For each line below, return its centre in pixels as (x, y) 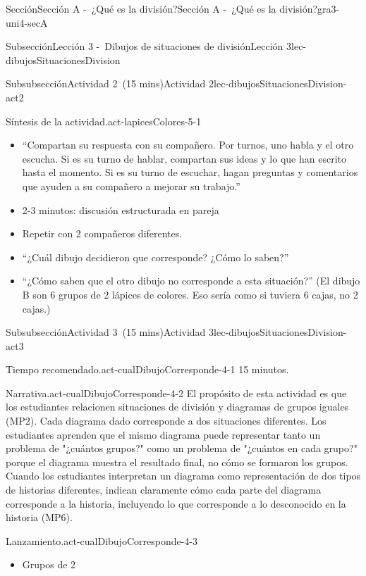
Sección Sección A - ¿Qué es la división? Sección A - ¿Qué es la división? (162, 8)
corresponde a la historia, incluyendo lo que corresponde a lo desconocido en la (176, 503)
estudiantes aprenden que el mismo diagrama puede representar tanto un (163, 434)
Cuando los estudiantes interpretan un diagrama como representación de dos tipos (183, 476)
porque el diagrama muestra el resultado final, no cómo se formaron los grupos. (177, 462)
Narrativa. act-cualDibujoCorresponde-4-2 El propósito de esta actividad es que (176, 393)
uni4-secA (27, 22)
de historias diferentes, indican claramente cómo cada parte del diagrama (164, 490)
